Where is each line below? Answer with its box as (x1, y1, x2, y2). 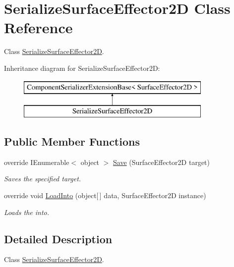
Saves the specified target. (4, 173, 81, 184)
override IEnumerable (4, 157, 69, 167)
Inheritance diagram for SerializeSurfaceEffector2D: (4, 62, 160, 73)
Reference (4, 17, 73, 38)
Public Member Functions (4, 134, 140, 149)
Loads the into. (4, 207, 50, 217)
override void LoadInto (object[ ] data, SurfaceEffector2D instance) (4, 190, 206, 201)
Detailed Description (4, 231, 113, 246)
